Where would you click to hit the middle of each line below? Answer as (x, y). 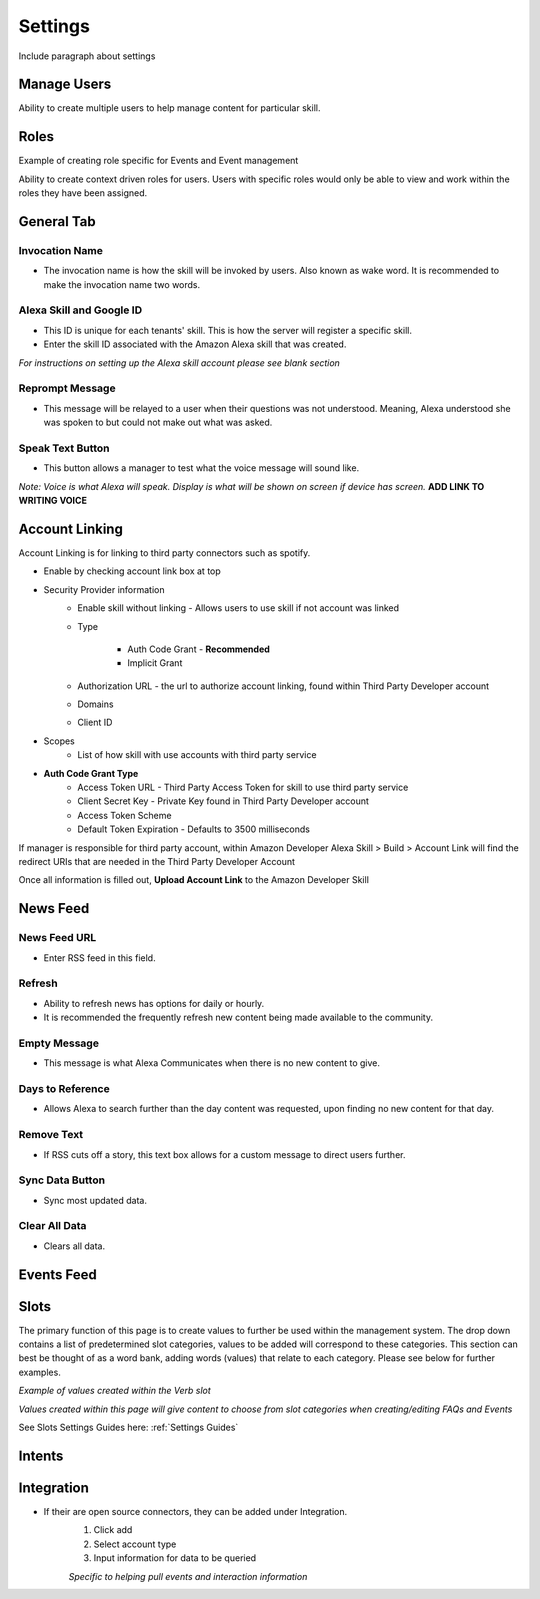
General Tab (57, 221)
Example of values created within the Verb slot (115, 1391)
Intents (41, 1455)
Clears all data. (74, 1246)
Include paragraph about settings (87, 56)
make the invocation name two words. (122, 284)
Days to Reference (64, 1088)
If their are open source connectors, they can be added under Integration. (195, 1511)
